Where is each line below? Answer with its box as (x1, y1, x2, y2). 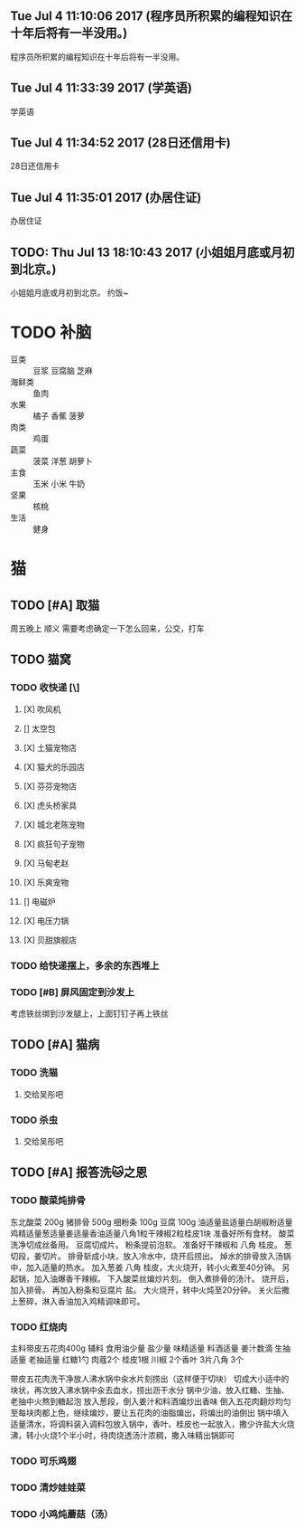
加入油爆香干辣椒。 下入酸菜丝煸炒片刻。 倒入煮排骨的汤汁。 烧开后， (33, 1273, 294, 1284)
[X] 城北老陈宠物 (23, 819, 85, 830)
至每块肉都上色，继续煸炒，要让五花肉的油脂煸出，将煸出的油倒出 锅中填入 (10, 1407, 290, 1418)
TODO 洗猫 (10, 1067, 59, 1079)
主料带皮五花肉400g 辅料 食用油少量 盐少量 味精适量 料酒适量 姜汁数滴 (10, 1343, 273, 1353)
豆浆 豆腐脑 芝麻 (32, 365, 93, 375)
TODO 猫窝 (10, 652, 71, 668)
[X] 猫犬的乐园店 (23, 761, 85, 772)
